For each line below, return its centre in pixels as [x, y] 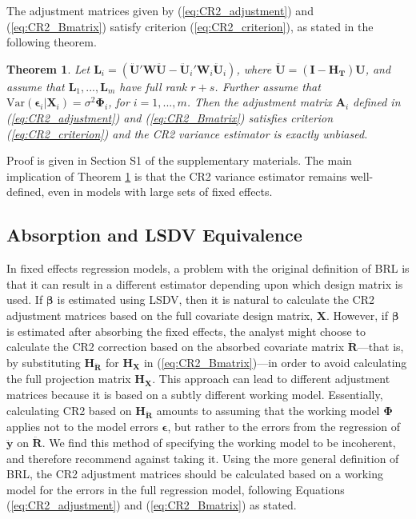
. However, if [357, 315]
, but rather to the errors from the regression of [284, 427]
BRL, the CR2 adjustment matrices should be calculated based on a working [195, 474]
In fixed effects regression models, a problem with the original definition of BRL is [208, 268]
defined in [377, 102]
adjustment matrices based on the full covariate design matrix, [160, 315]
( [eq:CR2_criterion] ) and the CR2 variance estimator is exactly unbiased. [187, 133]
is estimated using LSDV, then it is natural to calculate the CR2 [216, 299]
